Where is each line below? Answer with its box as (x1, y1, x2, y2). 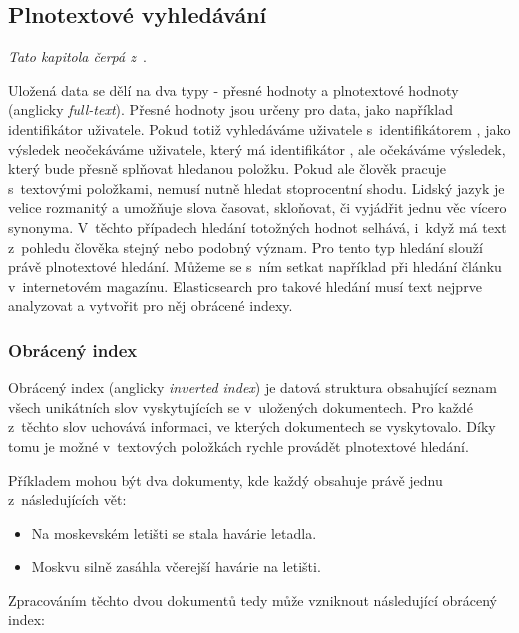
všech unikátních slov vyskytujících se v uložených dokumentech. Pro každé (8, 396, 473, 417)
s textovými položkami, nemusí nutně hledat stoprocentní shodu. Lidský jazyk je (8, 177, 505, 198)
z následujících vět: (8, 489, 127, 510)
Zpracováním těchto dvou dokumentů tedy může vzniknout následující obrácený (8, 589, 498, 610)
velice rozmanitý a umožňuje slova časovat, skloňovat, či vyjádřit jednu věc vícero (8, 197, 507, 218)
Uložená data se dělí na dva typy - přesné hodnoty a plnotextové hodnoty (8, 79, 459, 100)
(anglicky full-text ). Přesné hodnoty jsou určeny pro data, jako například (8, 99, 453, 120)
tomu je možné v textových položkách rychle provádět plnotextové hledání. (8, 435, 469, 456)
